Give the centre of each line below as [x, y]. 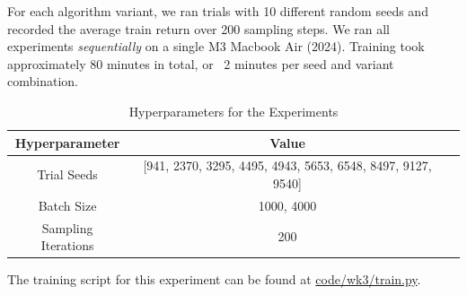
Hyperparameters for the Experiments [233, 111]
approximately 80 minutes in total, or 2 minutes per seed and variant [201, 63]
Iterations [67, 245]
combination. [43, 81]
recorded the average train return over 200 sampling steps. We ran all [198, 28]
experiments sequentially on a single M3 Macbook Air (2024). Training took [216, 46]
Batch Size [67, 205]
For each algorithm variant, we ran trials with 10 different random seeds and [218, 11]
